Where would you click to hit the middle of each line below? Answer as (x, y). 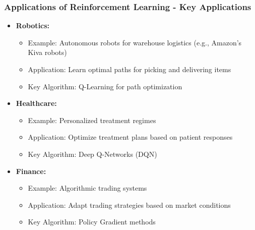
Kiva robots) (47, 52)
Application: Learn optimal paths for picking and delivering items (130, 69)
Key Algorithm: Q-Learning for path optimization (105, 86)
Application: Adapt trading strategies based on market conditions (129, 205)
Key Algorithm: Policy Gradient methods (92, 222)
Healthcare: (36, 103)
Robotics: (33, 25)
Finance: (31, 171)
